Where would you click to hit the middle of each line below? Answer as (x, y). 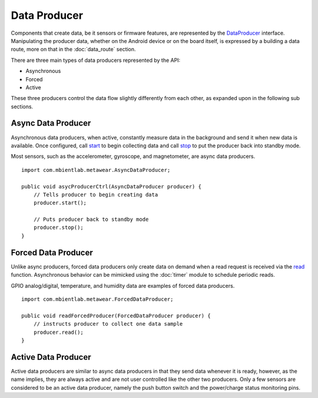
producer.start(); (60, 203)
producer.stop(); (58, 228)
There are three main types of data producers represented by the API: (96, 60)
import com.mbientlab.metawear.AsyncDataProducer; (96, 170)
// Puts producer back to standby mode (91, 220)
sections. (22, 107)
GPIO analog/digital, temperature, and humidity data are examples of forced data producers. (123, 286)
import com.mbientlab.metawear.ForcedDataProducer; (97, 299)
